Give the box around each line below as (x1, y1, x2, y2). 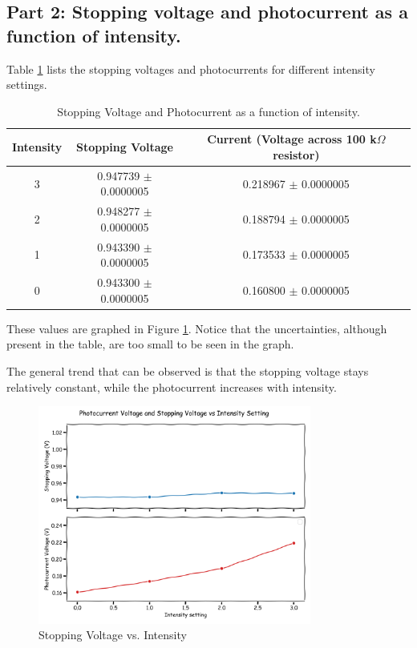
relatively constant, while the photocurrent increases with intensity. (6, 378, 337, 395)
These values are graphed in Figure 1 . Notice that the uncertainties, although (6, 320, 387, 336)
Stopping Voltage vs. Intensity (38, 626, 187, 643)
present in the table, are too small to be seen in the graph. (6, 336, 294, 352)
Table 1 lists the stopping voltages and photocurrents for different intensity (6, 60, 375, 77)
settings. (6, 76, 47, 93)
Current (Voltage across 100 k (207, 131, 377, 147)
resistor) (273, 146, 320, 163)
